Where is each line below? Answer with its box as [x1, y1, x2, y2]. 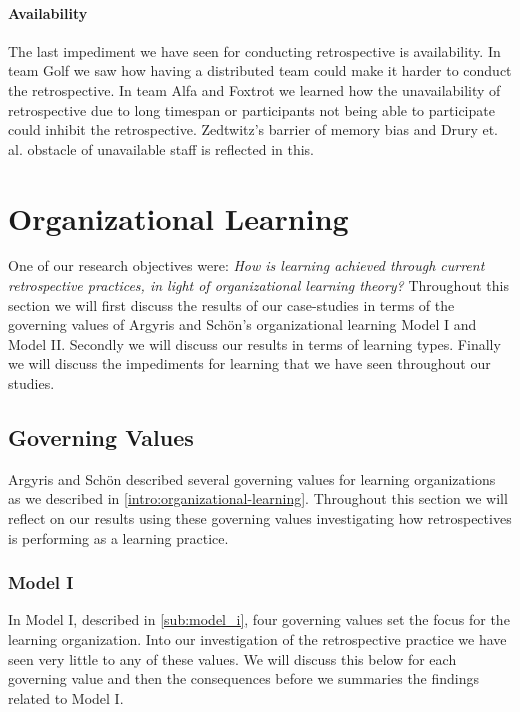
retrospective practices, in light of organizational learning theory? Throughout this [8, 275, 509, 296]
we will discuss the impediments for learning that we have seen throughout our [8, 353, 491, 374]
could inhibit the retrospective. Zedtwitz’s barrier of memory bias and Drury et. [8, 119, 498, 140]
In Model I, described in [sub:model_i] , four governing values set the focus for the [8, 609, 510, 630]
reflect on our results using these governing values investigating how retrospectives [8, 508, 512, 529]
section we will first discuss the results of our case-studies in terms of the [8, 294, 455, 315]
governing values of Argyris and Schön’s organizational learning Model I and [8, 314, 477, 335]
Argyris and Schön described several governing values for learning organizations [8, 468, 496, 489]
